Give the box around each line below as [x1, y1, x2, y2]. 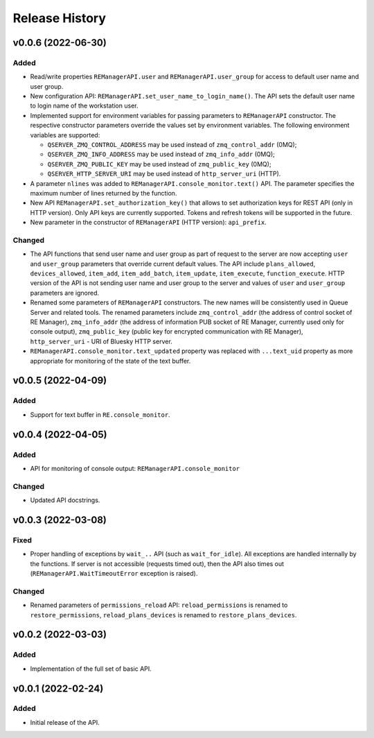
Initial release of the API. [30, 718, 100, 726]
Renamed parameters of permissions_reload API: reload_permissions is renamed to [30, 601, 288, 610]
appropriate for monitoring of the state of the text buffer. [30, 357, 191, 365]
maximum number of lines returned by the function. [30, 189, 177, 197]
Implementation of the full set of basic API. [30, 664, 152, 673]
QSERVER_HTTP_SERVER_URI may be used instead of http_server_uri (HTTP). [47, 170, 281, 178]
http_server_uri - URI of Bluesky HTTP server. [30, 337, 172, 345]
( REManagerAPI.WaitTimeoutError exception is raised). [30, 569, 198, 577]
